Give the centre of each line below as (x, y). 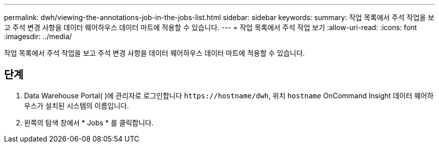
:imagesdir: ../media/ (38, 36)
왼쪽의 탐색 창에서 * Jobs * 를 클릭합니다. (89, 122)
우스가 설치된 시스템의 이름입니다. (77, 105)
